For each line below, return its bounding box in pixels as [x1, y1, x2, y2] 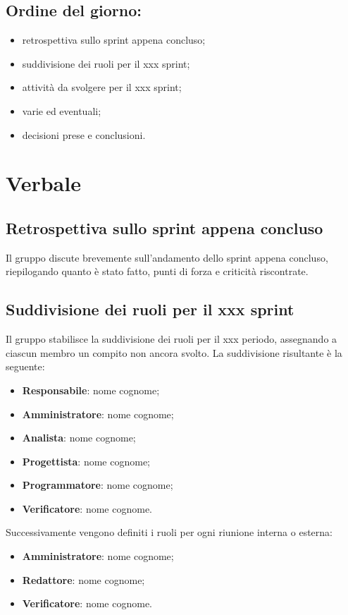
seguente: [6, 359, 45, 374]
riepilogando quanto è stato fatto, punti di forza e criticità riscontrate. [6, 264, 309, 279]
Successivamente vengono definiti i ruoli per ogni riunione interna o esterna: [6, 525, 333, 540]
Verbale [6, 169, 81, 197]
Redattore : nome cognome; [22, 572, 145, 587]
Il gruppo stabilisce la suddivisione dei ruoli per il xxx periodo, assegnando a [6, 331, 337, 346]
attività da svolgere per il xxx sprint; [22, 80, 182, 95]
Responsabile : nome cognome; [22, 382, 160, 397]
